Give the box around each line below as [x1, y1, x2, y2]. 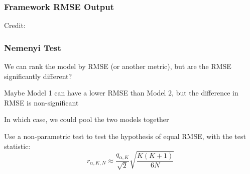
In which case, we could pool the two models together [4, 114, 169, 124]
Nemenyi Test [4, 41, 61, 53]
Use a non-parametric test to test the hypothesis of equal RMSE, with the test [4, 131, 246, 141]
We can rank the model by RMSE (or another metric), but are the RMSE [4, 61, 231, 71]
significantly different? [4, 70, 72, 81]
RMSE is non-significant [4, 97, 79, 107]
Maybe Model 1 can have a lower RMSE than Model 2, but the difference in [4, 87, 238, 98]
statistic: [4, 140, 31, 151]
